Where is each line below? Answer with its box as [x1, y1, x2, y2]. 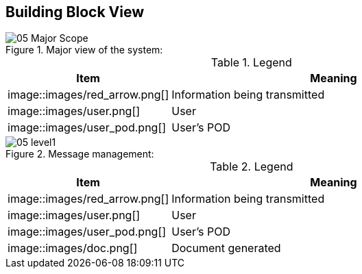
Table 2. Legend [210, 160, 293, 174]
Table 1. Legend [210, 55, 292, 70]
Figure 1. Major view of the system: [5, 44, 163, 56]
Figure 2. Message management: [5, 148, 154, 160]
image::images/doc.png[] [8, 241, 138, 256]
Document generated [171, 241, 281, 256]
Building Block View [5, 3, 145, 21]
